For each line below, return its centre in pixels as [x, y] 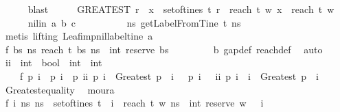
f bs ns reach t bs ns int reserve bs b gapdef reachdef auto [164, 49]
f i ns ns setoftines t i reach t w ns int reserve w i [134, 103]
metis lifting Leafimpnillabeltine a [79, 36]
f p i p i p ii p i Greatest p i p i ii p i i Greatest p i [169, 75]
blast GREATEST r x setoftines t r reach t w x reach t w [181, 9]
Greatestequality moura [60, 89]
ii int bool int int [54, 62]
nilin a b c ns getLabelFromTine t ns [134, 22]
